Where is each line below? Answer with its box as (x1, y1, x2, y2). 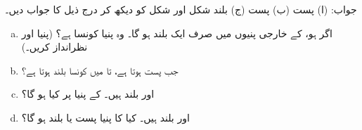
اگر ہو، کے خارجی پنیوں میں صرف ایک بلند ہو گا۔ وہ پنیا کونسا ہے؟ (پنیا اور (21, 25, 332, 40)
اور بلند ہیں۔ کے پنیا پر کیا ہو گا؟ (21, 86, 155, 101)
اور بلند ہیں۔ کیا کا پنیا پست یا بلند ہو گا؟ (21, 110, 190, 124)
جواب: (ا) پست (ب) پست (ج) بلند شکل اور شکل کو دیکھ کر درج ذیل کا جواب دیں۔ (5, 2, 357, 16)
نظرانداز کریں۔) (21, 39, 88, 54)
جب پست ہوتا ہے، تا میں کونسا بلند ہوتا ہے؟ (21, 63, 179, 77)
